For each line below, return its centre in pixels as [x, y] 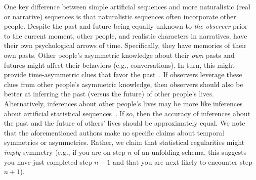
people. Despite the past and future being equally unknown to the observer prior [126, 26]
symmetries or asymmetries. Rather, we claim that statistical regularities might [124, 142]
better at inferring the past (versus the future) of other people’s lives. [109, 94]
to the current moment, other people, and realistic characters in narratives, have [126, 35]
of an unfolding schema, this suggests [190, 152]
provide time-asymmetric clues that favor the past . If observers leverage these [123, 74]
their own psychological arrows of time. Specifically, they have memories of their [125, 45]
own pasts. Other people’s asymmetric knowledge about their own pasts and [119, 55]
